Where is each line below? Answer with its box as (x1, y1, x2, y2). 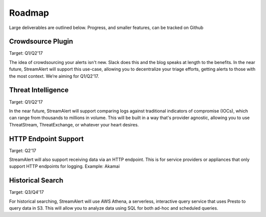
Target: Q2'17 (9, 148, 36, 154)
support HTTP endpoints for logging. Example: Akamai (9, 163, 120, 169)
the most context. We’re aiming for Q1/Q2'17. (9, 73, 100, 79)
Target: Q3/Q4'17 (9, 189, 44, 195)
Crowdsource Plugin (9, 37, 73, 46)
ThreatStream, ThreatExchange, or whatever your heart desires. (9, 122, 139, 127)
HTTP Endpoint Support (9, 134, 84, 143)
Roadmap (9, 7, 49, 18)
